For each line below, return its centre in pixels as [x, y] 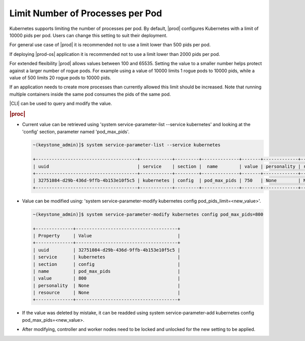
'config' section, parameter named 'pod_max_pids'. [76, 132]
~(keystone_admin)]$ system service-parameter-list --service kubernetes [127, 145]
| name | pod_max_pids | [106, 271]
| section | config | [106, 264]
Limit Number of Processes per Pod [86, 13]
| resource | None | [106, 293]
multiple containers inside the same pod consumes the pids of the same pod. [90, 94]
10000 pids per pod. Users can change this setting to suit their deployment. [88, 35]
